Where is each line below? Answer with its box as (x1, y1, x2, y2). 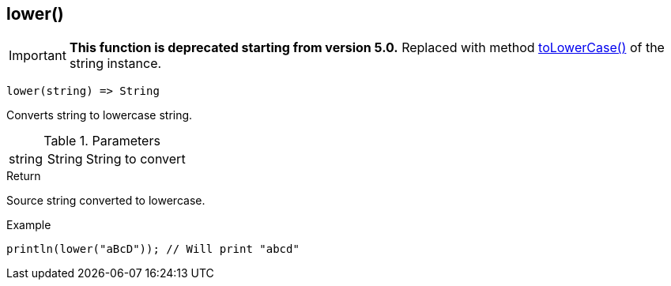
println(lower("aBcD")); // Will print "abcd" (6, 243, 300, 256)
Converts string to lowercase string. (6, 108, 193, 122)
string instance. (69, 55, 162, 72)
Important (9, 47, 66, 64)
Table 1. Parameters (43, 133, 160, 149)
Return (6, 169, 41, 183)
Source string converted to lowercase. (6, 194, 205, 208)
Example (6, 218, 51, 232)
